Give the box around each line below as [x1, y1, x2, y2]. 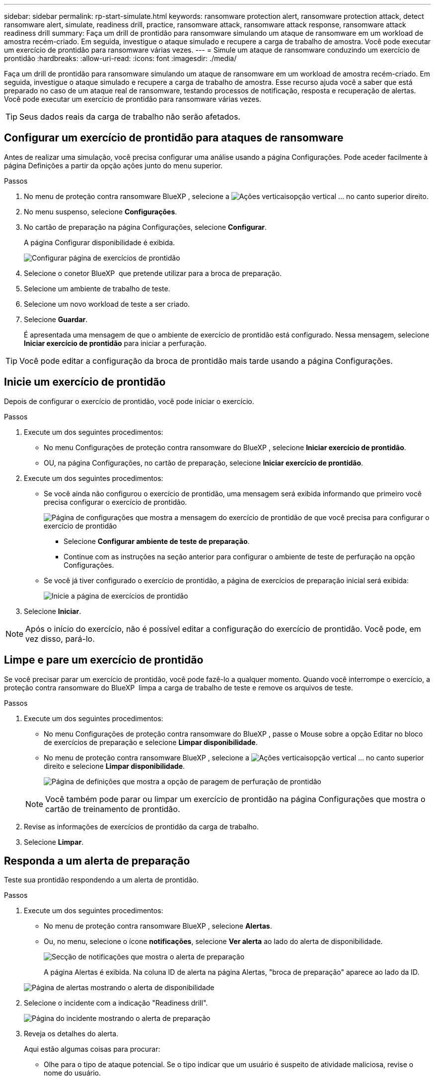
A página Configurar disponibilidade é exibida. [24, 238, 175, 247]
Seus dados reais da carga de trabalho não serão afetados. [19, 112, 240, 122]
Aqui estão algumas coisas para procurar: [24, 1045, 160, 1054]
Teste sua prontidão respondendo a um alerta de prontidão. [4, 876, 199, 884]
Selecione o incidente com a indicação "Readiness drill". [24, 999, 208, 1008]
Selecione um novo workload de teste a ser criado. [24, 299, 190, 308]
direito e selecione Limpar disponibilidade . [44, 761, 185, 770]
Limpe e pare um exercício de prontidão [4, 654, 204, 667]
